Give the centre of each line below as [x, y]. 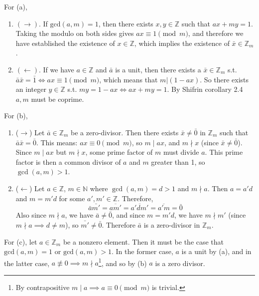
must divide [181, 152]
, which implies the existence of [182, 43]
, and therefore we [216, 33]
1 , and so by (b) [123, 262]
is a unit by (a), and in [216, 251]
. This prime [224, 152]
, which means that [129, 79]
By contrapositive [43, 287]
